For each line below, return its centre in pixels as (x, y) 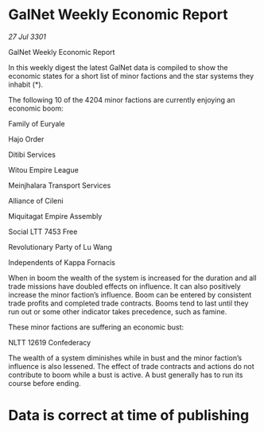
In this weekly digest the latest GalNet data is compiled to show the (118, 67)
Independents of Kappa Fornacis (62, 262)
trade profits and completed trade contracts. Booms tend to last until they (128, 303)
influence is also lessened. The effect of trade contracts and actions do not (131, 366)
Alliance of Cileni (36, 200)
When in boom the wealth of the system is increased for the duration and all (132, 278)
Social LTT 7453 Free (43, 232)
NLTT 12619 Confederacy (50, 342)
